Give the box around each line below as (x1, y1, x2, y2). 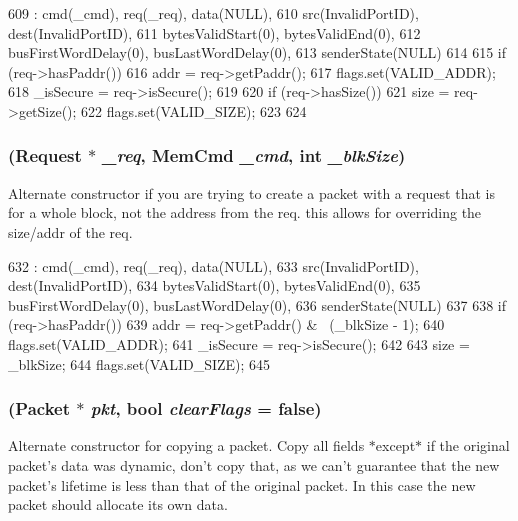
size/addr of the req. (8, 221, 133, 242)
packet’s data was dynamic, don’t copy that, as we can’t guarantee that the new (8, 454, 500, 475)
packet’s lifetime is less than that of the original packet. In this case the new (8, 474, 476, 495)
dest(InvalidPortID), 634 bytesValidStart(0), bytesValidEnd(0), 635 (8, 275, 421, 296)
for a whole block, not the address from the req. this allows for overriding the (8, 202, 482, 223)
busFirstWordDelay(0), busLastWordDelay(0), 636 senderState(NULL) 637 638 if (8, 294, 506, 315)
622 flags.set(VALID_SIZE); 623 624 (81, 100, 307, 121)
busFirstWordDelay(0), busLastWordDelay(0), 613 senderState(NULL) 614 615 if (8, 42, 506, 63)
